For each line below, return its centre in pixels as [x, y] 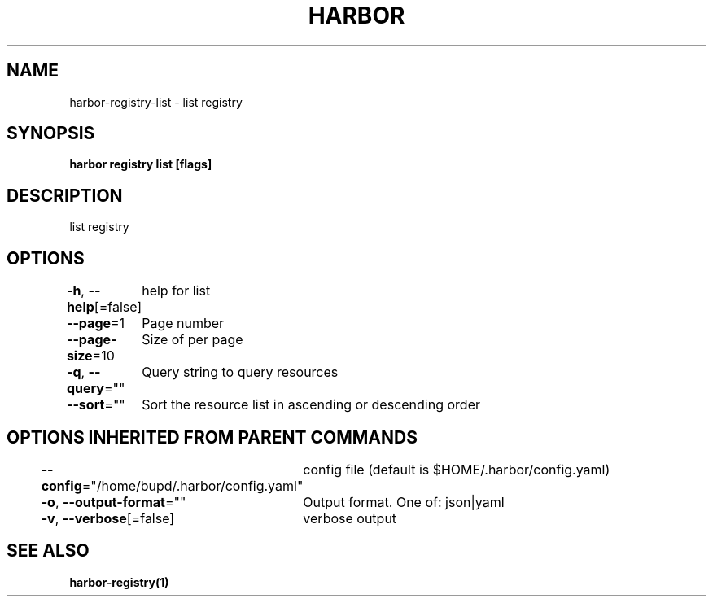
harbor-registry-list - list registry [156, 102]
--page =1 [96, 323]
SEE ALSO [48, 551]
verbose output [350, 518]
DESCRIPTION [65, 195]
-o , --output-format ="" [114, 502]
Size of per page [192, 340]
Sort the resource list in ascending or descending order [311, 405]
